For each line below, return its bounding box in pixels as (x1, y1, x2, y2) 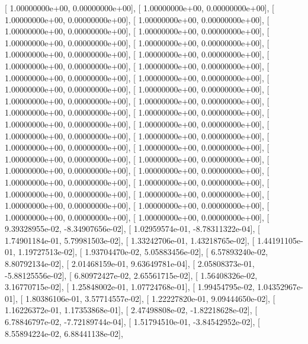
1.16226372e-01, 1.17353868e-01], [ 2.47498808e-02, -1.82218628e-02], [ (5, 304, 258, 316)
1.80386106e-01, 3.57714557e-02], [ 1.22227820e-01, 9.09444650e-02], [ (25, 292, 275, 304)
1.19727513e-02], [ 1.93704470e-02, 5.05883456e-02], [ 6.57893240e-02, (18, 246, 268, 258)
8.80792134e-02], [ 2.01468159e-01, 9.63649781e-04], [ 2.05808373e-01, (5, 257, 255, 270)
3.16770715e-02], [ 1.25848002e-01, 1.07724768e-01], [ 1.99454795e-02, (5, 281, 255, 293)
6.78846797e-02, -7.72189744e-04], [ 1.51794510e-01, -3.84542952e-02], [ (5, 316, 260, 328)
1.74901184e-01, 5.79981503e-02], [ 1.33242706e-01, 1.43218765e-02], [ (5, 234, 255, 246)
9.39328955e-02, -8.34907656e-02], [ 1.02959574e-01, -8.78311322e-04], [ (5, 222, 260, 235)
